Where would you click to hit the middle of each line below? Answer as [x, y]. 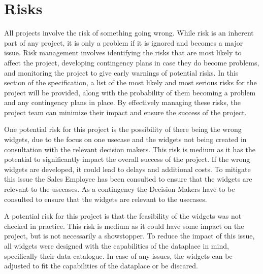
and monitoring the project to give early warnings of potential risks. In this [121, 72]
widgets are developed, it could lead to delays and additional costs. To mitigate [127, 169]
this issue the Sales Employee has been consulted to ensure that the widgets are [128, 179]
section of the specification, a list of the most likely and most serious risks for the [130, 82]
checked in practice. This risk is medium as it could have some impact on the [124, 226]
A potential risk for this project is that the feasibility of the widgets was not [123, 216]
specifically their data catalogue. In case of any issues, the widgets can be [118, 255]
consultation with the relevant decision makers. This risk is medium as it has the [130, 149]
